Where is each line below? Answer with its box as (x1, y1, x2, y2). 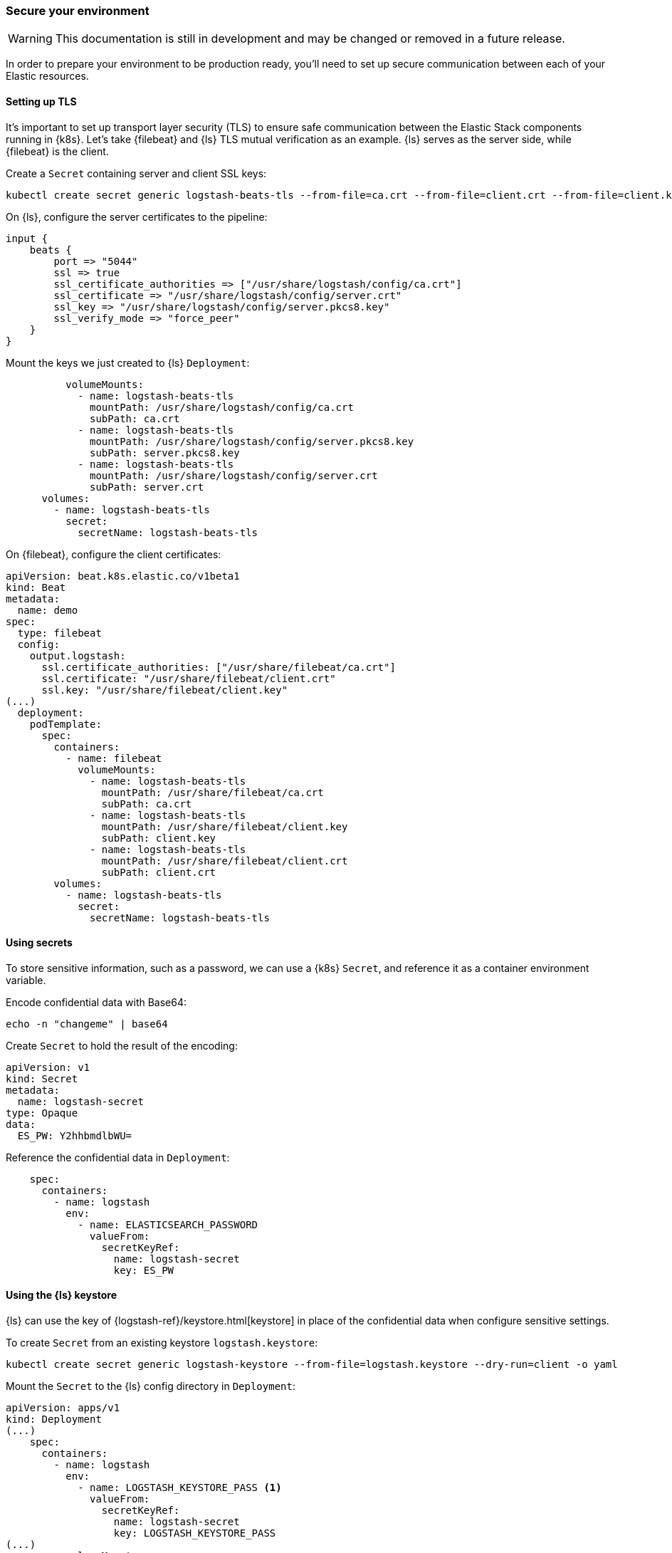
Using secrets (6, 936, 73, 949)
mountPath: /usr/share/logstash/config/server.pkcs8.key (90, 435, 414, 447)
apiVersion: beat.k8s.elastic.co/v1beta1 (6, 570, 240, 582)
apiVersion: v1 (6, 1061, 90, 1073)
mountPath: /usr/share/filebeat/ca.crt (101, 786, 324, 798)
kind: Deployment (6, 1413, 102, 1426)
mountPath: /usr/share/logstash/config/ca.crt (90, 401, 354, 413)
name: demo (17, 604, 78, 616)
